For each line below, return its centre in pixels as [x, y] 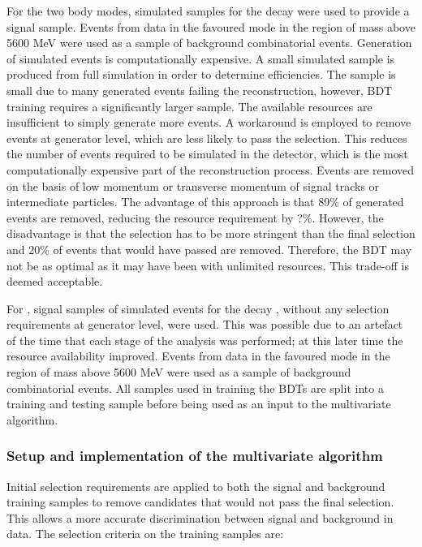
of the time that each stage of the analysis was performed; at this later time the [205, 340]
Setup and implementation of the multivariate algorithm [195, 456]
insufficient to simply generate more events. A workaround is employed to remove [209, 122]
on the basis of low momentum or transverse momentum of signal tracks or [193, 185]
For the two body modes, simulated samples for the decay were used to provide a [208, 11]
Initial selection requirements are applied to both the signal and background [196, 486]
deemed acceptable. [55, 281]
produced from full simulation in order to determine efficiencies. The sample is [201, 74]
